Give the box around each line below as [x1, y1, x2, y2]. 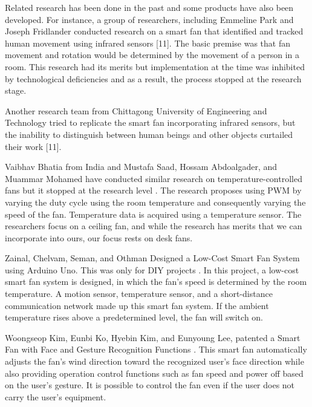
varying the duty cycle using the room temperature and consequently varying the [5, 195, 306, 208]
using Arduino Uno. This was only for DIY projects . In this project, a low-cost [5, 263, 299, 276]
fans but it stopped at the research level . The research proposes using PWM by [5, 184, 302, 197]
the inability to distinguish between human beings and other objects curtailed [5, 128, 293, 140]
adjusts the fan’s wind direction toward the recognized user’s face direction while [5, 355, 304, 368]
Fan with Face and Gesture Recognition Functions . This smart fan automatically [5, 343, 307, 356]
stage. [5, 84, 27, 97]
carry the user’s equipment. [5, 390, 106, 403]
